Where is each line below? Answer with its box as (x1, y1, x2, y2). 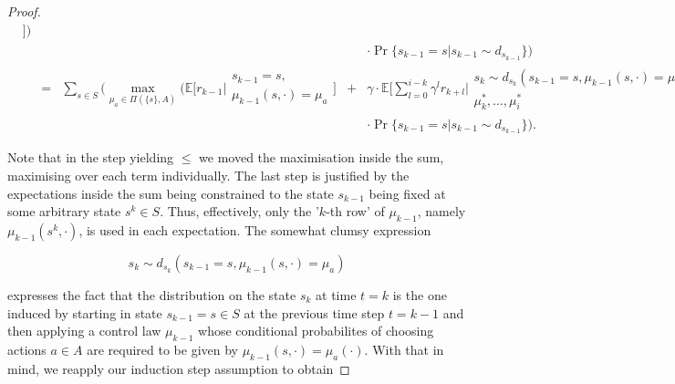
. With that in (364, 339, 444, 358)
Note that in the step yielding (7, 148, 174, 167)
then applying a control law (7, 321, 161, 340)
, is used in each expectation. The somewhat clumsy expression (78, 220, 431, 239)
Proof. (7, 2, 41, 20)
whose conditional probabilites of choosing (198, 321, 434, 340)
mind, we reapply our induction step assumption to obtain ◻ (7, 358, 350, 378)
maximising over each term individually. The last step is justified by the (7, 165, 410, 184)
